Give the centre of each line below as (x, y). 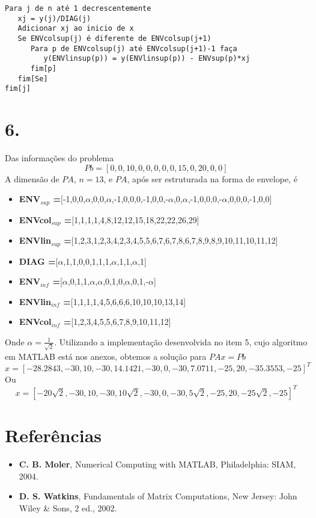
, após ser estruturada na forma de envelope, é (212, 178)
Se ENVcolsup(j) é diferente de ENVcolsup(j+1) (114, 38)
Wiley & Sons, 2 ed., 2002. (68, 507)
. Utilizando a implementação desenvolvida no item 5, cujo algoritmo (181, 341)
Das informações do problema (59, 158)
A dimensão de (32, 178)
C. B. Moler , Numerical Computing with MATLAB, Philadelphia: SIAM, (157, 464)
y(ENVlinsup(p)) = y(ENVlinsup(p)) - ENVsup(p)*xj (147, 59)
